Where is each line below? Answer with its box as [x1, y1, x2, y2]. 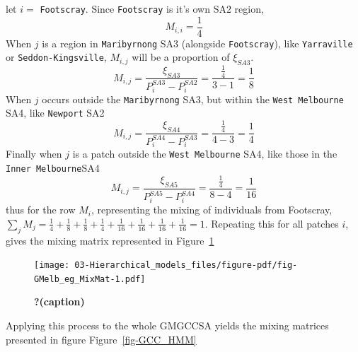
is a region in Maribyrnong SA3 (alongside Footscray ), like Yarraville [42, 35, 353, 50]
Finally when [6, 146, 62, 161]
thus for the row [6, 202, 76, 217]
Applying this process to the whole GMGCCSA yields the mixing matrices [6, 318, 329, 333]
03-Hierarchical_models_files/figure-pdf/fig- [74, 260, 298, 271]
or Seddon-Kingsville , [6, 49, 107, 64]
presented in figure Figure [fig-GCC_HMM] [6, 332, 197, 346]
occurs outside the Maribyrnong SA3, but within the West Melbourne [42, 91, 344, 106]
